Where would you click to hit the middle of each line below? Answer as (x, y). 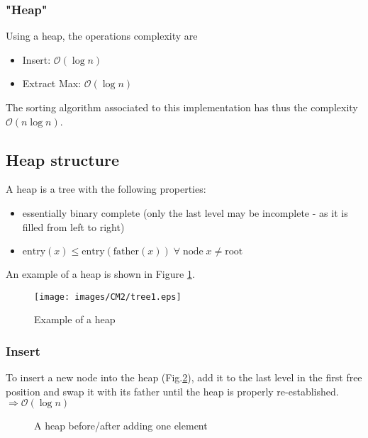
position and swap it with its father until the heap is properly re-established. (172, 391)
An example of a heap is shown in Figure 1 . (100, 274)
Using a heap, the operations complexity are (102, 36)
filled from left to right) (73, 226)
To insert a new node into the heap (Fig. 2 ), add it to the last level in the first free (184, 377)
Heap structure (63, 159)
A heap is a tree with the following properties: (106, 189)
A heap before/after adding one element (121, 426)
